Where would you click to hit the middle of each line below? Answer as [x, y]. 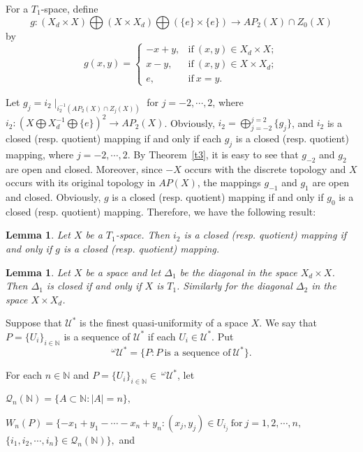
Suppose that [34, 323]
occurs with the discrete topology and [265, 168]
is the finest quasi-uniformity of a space [164, 323]
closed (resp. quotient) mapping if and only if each [113, 138]
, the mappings [229, 182]
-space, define [69, 8]
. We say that [288, 323]
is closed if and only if [94, 286]
